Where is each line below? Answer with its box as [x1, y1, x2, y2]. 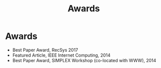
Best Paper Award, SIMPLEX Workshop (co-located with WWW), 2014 [12, 57, 157, 63]
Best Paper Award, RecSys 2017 [12, 47, 78, 53]
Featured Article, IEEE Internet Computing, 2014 [12, 52, 111, 58]
